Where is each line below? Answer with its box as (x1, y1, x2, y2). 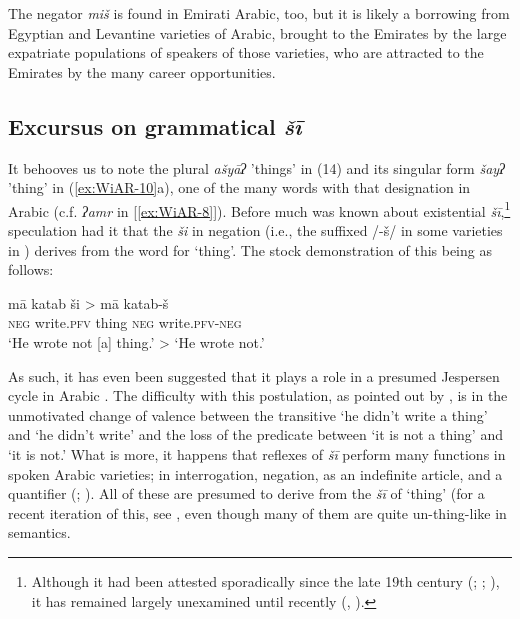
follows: (8, 259, 54, 280)
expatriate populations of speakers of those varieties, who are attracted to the (8, 42, 484, 63)
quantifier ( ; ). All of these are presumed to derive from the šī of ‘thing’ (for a (8, 483, 485, 504)
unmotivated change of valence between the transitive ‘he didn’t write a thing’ (8, 404, 488, 425)
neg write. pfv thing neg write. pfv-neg (8, 312, 242, 333)
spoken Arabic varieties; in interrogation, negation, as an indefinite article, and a (8, 463, 503, 484)
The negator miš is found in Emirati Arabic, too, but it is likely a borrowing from (8, 3, 510, 23)
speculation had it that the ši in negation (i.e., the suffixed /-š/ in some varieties (8, 220, 503, 241)
